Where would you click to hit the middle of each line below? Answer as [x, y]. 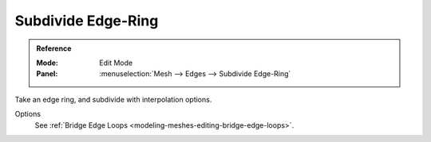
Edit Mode [116, 63]
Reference [54, 48]
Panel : [47, 74]
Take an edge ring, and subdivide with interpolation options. [113, 99]
